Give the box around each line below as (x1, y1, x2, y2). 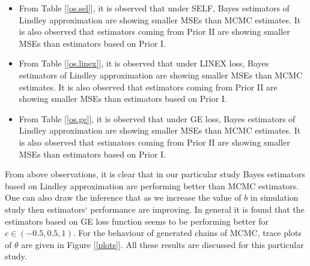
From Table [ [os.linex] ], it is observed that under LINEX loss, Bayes (19, 57, 269, 69)
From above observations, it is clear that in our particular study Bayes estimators (5, 168, 305, 180)
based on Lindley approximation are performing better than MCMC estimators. (5, 179, 299, 192)
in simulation (250, 191, 299, 204)
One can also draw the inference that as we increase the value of (5, 191, 242, 204)
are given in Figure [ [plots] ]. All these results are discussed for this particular (21, 238, 304, 250)
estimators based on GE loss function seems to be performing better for (5, 214, 269, 227)
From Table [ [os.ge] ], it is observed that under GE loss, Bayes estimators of (19, 112, 296, 125)
